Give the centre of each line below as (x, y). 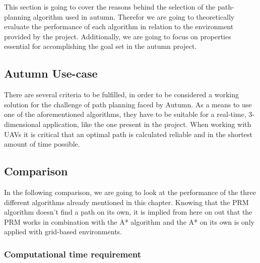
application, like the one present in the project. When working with (147, 124)
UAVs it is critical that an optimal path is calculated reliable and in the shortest (128, 134)
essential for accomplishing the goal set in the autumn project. (101, 46)
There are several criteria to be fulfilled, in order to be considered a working (122, 94)
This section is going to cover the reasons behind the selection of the (110, 7)
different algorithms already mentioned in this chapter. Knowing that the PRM (126, 202)
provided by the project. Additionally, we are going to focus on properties (118, 36)
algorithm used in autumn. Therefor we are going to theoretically (134, 16)
